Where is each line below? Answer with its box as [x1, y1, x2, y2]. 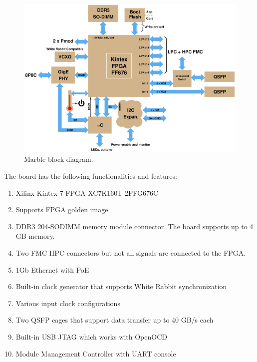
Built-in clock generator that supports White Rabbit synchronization [15, 281, 227, 292]
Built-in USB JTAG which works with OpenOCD [15, 331, 167, 342]
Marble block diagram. [24, 154, 93, 164]
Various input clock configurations [15, 298, 120, 308]
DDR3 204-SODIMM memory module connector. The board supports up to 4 [15, 221, 254, 231]
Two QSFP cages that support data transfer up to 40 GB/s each [15, 315, 214, 325]
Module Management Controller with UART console [15, 348, 176, 359]
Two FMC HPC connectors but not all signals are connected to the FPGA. [15, 247, 246, 258]
